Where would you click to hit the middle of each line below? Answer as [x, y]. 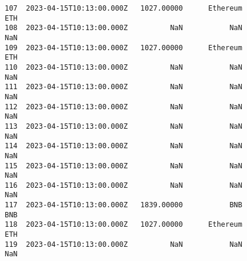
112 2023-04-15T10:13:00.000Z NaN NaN [123, 107]
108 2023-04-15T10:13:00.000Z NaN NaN [123, 28]
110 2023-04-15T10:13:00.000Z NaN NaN [123, 67]
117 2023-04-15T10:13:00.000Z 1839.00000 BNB [123, 205]
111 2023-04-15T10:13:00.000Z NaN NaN [123, 87]
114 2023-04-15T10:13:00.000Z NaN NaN [123, 146]
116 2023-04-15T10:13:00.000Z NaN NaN [123, 185]
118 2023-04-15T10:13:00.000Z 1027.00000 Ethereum [123, 225]
